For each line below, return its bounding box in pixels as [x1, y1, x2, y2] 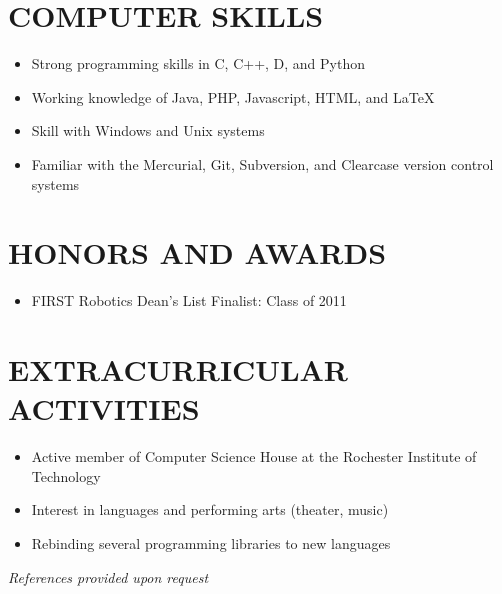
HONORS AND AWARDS [8, 232, 387, 273]
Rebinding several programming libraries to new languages [31, 532, 391, 553]
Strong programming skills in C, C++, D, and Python [31, 53, 366, 74]
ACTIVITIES [8, 388, 200, 429]
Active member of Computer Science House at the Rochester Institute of [31, 446, 477, 467]
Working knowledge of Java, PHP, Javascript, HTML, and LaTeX [31, 86, 435, 107]
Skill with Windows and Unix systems [31, 120, 265, 141]
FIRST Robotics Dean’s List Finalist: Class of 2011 [31, 290, 347, 311]
